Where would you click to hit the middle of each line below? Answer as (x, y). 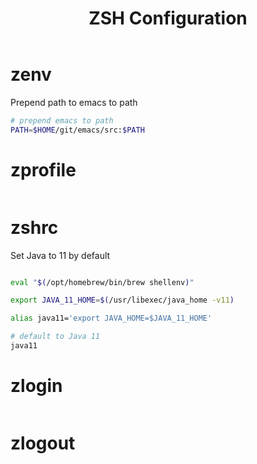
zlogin (36, 386)
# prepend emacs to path (62, 120)
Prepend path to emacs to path (74, 102)
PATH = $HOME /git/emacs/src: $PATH (77, 130)
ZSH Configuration (168, 18)
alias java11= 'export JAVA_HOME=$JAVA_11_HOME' (111, 318)
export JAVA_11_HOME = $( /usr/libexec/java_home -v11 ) (122, 300)
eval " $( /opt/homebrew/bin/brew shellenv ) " (102, 282)
